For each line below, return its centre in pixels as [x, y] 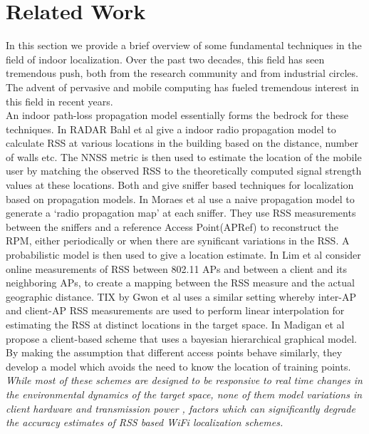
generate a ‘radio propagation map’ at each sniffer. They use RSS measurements [181, 213]
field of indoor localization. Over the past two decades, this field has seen [165, 59]
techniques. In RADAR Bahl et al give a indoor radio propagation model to [171, 129]
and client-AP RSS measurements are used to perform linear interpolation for [175, 310]
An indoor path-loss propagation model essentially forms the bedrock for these [177, 115]
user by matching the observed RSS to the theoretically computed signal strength [184, 171]
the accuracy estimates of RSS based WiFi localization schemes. [145, 422]
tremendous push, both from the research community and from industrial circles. [182, 73]
